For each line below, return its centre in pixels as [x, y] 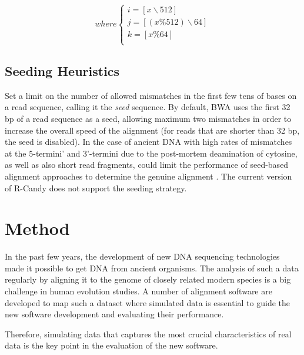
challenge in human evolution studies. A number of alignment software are [138, 291]
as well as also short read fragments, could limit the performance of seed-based [147, 165]
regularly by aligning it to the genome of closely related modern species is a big [148, 279]
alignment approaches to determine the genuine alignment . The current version [148, 176]
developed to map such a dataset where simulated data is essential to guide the [148, 302]
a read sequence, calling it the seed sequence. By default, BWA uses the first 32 [148, 107]
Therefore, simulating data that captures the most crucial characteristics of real [148, 334]
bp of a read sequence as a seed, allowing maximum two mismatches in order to [148, 119]
